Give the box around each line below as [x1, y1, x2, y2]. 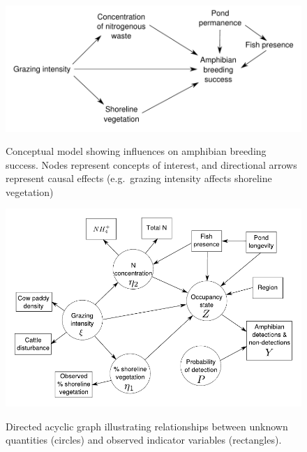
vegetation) [6, 184, 54, 199]
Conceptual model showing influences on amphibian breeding [6, 144, 267, 158]
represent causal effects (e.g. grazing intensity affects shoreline [6, 171, 272, 186]
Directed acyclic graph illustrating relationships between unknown [6, 419, 288, 433]
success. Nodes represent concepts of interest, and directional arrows [6, 157, 297, 172]
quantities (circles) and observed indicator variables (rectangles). [6, 432, 282, 447]
